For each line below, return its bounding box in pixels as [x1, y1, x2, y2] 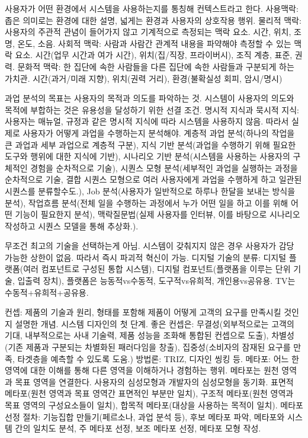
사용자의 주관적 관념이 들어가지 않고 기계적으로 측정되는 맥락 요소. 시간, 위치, [5, 25, 291, 38]
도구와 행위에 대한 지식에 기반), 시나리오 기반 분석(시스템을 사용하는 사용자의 [5, 150, 290, 162]
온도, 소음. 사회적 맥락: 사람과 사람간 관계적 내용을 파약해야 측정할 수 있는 [17, 37, 291, 49]
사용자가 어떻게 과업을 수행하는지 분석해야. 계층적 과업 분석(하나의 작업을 [23, 126, 295, 139]
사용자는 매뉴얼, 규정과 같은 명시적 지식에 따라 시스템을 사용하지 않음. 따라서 [5, 115, 289, 127]
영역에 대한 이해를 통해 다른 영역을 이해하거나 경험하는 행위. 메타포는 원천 [5, 364, 279, 376]
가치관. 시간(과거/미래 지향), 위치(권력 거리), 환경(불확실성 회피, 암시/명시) [5, 72, 283, 84]
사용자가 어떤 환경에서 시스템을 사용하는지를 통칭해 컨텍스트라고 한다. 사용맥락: [5, 2, 299, 14]
